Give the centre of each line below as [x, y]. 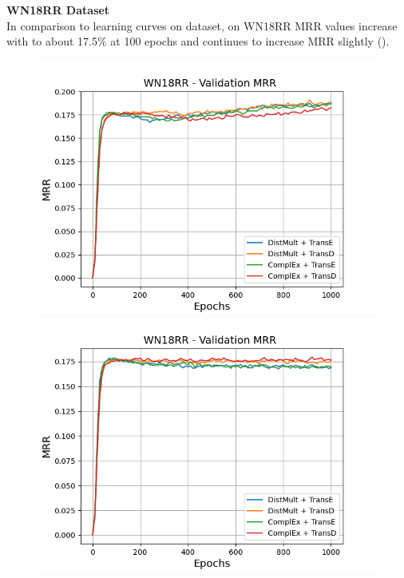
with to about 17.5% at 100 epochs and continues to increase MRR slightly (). [198, 41]
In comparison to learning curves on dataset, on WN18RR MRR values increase [202, 25]
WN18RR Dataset [58, 10]
